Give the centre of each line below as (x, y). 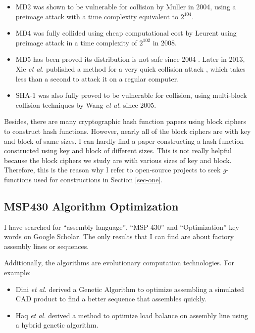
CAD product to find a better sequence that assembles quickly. (111, 299)
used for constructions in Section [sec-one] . (98, 179)
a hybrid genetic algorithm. (57, 325)
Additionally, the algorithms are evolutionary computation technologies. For (119, 263)
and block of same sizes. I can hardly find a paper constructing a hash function (124, 141)
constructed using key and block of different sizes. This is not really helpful (118, 150)
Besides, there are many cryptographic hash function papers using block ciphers (125, 121)
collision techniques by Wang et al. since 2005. (86, 104)
